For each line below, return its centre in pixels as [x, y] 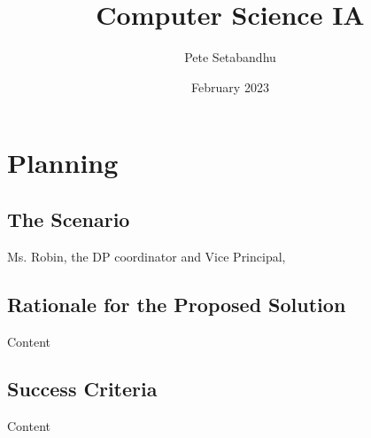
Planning [63, 163]
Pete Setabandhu [230, 57]
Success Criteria [82, 389]
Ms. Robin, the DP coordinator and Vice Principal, [147, 256]
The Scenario [69, 219]
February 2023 [230, 86]
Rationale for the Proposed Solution [177, 304]
